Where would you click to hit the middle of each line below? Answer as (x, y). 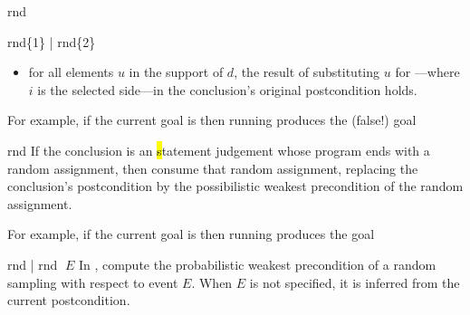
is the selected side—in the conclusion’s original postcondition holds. (227, 89)
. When (212, 282)
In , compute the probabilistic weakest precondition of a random (257, 264)
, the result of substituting (307, 72)
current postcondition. (69, 300)
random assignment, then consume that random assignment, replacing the (213, 168)
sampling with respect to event (93, 282)
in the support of (176, 72)
